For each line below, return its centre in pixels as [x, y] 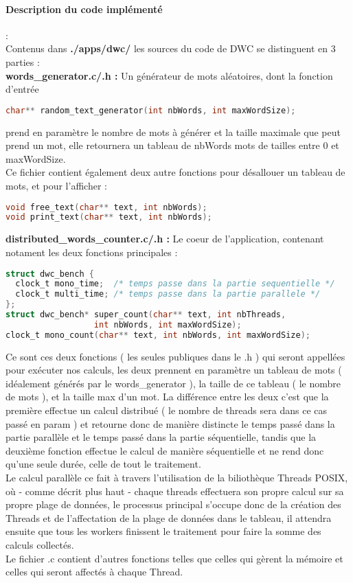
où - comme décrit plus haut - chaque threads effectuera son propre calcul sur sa [175, 491]
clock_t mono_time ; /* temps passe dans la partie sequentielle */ [175, 284]
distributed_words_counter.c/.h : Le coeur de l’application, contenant [165, 239]
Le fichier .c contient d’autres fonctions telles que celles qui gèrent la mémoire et [174, 558]
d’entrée [22, 89]
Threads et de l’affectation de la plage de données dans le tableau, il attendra [169, 517]
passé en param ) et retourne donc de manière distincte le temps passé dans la [170, 423]
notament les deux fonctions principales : [92, 252]
